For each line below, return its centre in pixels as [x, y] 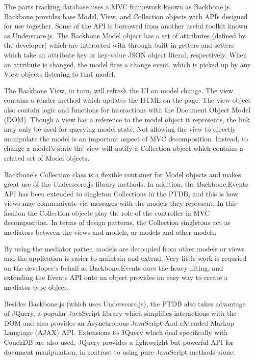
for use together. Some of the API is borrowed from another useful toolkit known [126, 26]
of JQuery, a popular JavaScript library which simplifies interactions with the [120, 313]
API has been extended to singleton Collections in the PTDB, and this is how [121, 193]
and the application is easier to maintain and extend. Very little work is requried [125, 258]
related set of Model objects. [47, 157]
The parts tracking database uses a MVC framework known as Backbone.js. [118, 6]
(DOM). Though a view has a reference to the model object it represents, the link [127, 119]
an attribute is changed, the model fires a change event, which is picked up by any [127, 64]
